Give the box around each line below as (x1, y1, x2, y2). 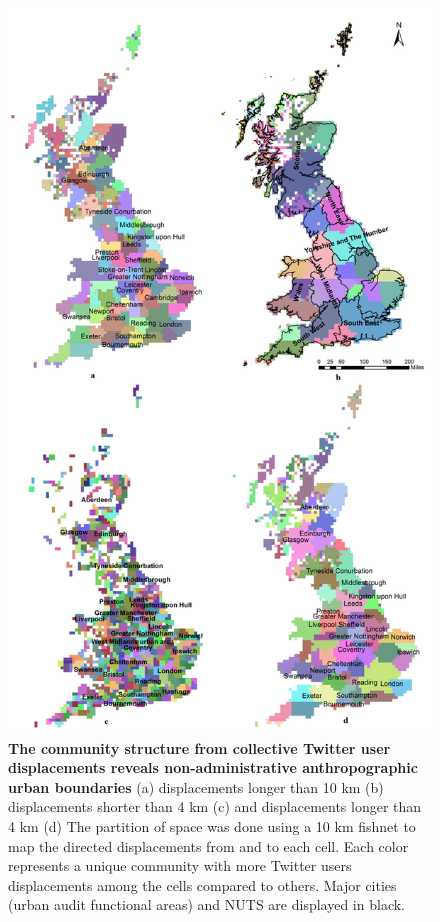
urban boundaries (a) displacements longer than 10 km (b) (8, 776, 384, 797)
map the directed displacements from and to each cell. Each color (8, 835, 409, 856)
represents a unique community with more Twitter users (8, 855, 352, 876)
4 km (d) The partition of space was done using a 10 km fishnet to (8, 816, 416, 836)
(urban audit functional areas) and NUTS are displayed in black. (8, 894, 405, 915)
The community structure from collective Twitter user (8, 737, 391, 758)
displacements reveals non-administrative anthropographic (8, 757, 418, 778)
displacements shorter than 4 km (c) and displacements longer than (8, 796, 422, 817)
